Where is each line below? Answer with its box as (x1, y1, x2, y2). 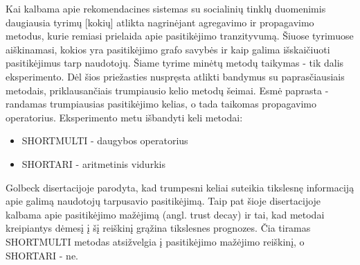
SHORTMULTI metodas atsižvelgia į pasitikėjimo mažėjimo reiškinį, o (6, 234, 305, 248)
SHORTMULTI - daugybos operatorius (21, 133, 188, 148)
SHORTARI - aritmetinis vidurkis (21, 156, 165, 171)
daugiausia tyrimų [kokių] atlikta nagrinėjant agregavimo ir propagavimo (6, 15, 314, 29)
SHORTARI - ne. (6, 248, 78, 262)
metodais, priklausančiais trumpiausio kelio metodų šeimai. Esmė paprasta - (6, 83, 329, 97)
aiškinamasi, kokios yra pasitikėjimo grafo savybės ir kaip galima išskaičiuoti (6, 42, 330, 56)
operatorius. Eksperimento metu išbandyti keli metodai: (6, 110, 243, 124)
